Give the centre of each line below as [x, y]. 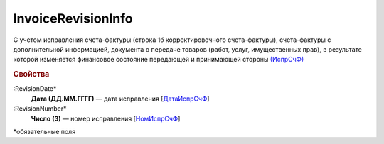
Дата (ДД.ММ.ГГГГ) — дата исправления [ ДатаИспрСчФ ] [120, 99]
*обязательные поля [44, 131]
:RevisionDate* [35, 89]
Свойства [31, 74]
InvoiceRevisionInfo [73, 18]
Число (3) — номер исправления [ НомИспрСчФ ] [106, 118]
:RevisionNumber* [40, 109]
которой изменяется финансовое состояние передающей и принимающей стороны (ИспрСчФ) [159, 60]
